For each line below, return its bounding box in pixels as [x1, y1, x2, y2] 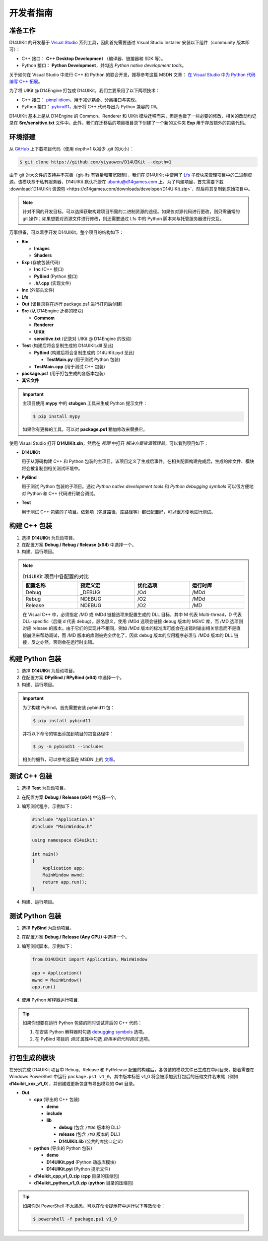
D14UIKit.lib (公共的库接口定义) [59, 1138, 124, 1144]
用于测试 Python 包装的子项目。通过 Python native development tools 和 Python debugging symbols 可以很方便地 [21, 483, 254, 489]
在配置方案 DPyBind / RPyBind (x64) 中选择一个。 [21, 675, 125, 681]
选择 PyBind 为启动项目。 [21, 925, 74, 931]
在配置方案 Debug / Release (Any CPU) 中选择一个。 [21, 934, 130, 940]
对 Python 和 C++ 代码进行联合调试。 [21, 490, 98, 496]
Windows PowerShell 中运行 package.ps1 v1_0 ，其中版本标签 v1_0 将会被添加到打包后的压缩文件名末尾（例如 [9, 1074, 238, 1080]
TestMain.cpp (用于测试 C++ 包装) [34, 363, 105, 369]
